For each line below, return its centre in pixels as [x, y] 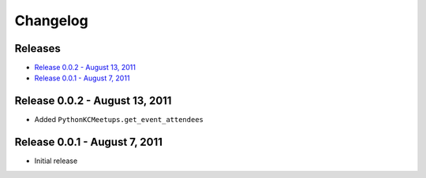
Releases [37, 48]
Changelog [51, 20]
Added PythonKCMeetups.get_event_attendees [119, 120]
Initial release [56, 161]
